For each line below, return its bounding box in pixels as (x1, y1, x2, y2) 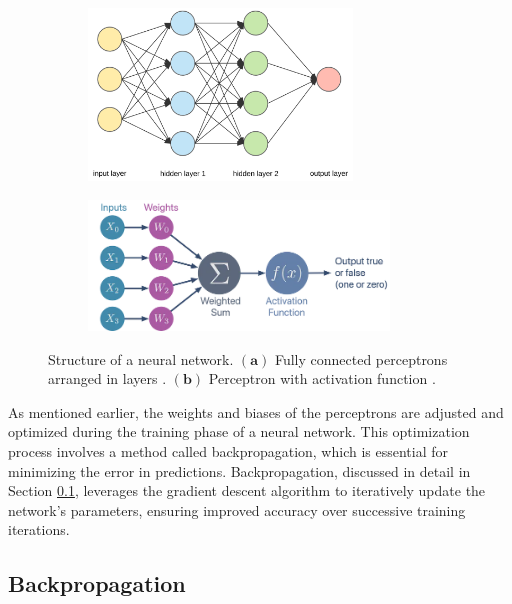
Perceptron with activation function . (208, 368, 436, 389)
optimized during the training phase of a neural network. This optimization (8, 421, 470, 442)
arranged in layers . (48, 368, 167, 389)
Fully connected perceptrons (274, 348, 448, 369)
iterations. (8, 519, 70, 540)
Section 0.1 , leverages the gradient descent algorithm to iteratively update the (8, 480, 486, 501)
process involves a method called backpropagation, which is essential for (8, 441, 449, 462)
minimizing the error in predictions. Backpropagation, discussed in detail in (8, 460, 471, 481)
